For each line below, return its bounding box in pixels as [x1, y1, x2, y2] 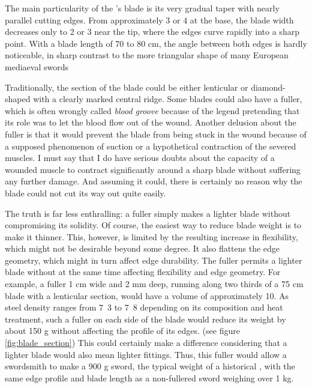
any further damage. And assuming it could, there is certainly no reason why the [5, 175, 302, 187]
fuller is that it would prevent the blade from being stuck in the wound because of [5, 127, 307, 140]
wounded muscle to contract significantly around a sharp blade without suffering [5, 163, 301, 175]
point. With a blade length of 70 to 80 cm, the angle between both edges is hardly [5, 37, 307, 49]
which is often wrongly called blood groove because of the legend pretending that [5, 104, 300, 117]
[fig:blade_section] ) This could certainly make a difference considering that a [5, 336, 287, 349]
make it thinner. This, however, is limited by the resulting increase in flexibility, [5, 230, 298, 243]
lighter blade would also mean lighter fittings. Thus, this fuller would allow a [5, 348, 287, 360]
